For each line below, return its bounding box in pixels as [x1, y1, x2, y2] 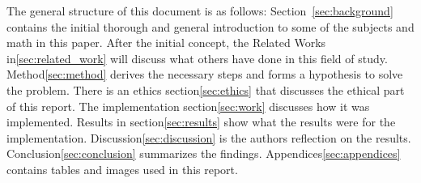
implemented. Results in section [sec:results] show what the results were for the [6, 113, 396, 130]
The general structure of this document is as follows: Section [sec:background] [6, 2, 393, 19]
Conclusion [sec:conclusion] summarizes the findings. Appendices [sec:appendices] [6, 145, 401, 162]
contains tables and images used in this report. [6, 160, 238, 177]
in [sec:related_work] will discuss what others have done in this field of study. [6, 49, 388, 66]
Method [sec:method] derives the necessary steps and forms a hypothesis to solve [6, 66, 403, 83]
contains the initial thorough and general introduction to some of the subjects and [6, 18, 415, 35]
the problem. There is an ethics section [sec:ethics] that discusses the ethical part [6, 81, 405, 98]
